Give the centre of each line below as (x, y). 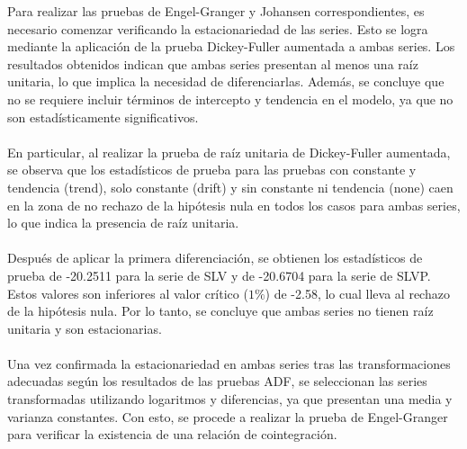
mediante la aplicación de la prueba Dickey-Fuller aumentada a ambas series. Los (231, 46)
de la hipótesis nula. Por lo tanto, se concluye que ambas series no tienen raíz (220, 311)
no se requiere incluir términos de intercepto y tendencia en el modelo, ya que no (230, 99)
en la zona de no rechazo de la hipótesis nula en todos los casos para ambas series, (234, 205)
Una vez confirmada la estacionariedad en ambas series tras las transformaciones (229, 363)
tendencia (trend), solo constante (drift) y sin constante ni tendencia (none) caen (230, 187)
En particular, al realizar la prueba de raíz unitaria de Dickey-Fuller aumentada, (229, 152)
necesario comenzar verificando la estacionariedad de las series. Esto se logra (218, 28)
